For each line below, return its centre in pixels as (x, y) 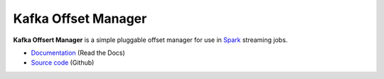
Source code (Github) (63, 63)
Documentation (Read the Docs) (78, 53)
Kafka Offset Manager (80, 19)
